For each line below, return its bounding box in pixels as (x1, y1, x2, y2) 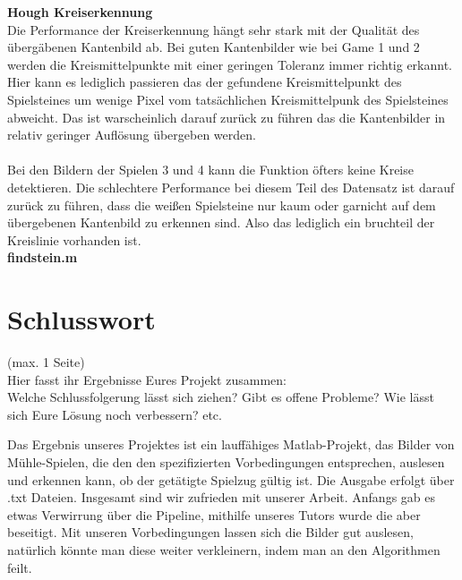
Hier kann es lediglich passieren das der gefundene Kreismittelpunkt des (7, 72, 402, 91)
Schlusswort (7, 301, 156, 337)
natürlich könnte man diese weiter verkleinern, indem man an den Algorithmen (7, 540, 441, 559)
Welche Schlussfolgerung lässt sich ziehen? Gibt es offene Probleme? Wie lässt (7, 388, 434, 406)
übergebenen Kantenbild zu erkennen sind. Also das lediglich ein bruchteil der (7, 213, 435, 232)
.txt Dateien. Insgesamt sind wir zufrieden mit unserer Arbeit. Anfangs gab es (7, 488, 436, 507)
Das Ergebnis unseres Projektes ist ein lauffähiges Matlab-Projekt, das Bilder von (7, 435, 455, 454)
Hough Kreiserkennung (7, 3, 153, 21)
